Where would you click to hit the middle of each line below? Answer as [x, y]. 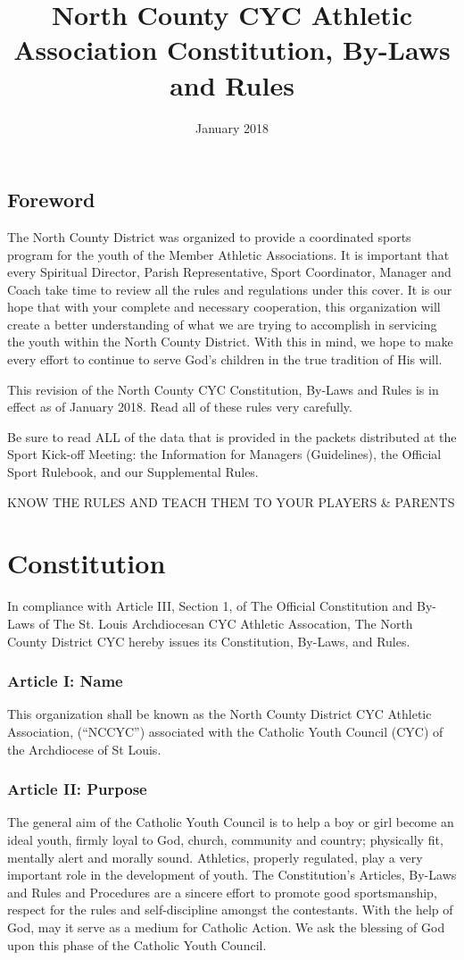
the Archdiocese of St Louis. [84, 749]
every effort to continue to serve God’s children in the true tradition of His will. [225, 359]
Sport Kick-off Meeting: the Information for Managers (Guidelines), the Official [224, 454]
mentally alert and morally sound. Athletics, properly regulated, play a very [215, 857]
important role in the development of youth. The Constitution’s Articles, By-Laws [232, 875]
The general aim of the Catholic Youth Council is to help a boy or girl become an [231, 822]
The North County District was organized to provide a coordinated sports [209, 236]
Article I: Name [65, 681]
